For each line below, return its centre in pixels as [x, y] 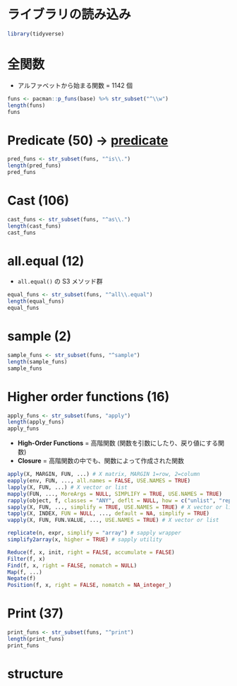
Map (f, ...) [25, 572]
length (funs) [26, 105]
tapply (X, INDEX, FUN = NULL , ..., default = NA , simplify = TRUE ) [109, 513]
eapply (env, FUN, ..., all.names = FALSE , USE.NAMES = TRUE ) [99, 481]
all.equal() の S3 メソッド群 [60, 281]
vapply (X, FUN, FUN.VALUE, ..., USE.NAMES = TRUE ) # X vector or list [113, 521]
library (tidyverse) [36, 34]
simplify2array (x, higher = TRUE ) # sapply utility [85, 540]
